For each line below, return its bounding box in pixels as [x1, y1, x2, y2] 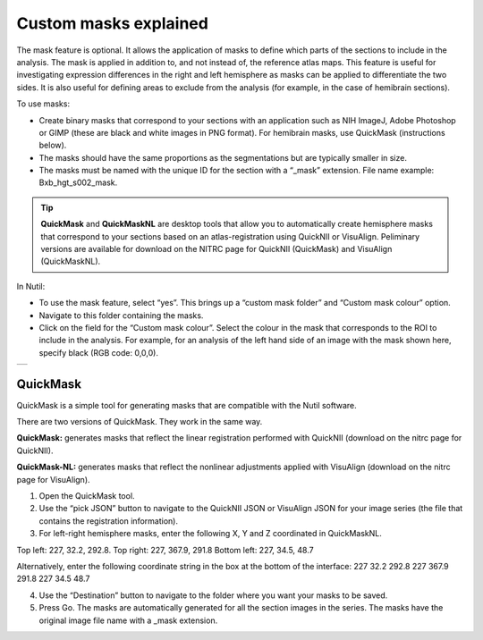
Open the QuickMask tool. [38, 491, 135, 501]
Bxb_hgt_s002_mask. [38, 177, 118, 188]
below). [38, 139, 67, 151]
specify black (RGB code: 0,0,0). [38, 347, 158, 358]
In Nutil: [16, 281, 46, 291]
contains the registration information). [38, 515, 179, 526]
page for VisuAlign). [16, 474, 90, 484]
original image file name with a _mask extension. [38, 615, 218, 626]
